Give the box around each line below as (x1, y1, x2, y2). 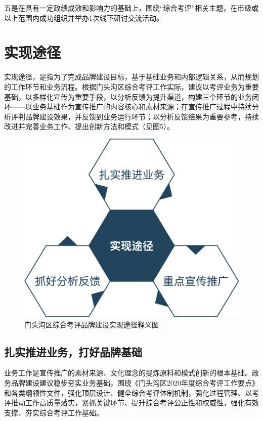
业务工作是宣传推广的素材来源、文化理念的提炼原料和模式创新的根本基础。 (4, 367, 252, 378)
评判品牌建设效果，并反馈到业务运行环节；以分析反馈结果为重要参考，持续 (11, 111, 259, 121)
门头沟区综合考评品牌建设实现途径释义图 (24, 319, 159, 329)
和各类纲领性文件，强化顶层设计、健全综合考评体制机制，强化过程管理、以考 (4, 387, 259, 398)
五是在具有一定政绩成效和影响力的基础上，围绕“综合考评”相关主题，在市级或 (4, 3, 259, 13)
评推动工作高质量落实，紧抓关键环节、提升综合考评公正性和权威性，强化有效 (4, 397, 259, 408)
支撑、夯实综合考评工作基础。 (4, 407, 103, 417)
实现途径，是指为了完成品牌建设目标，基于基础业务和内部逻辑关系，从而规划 (4, 71, 259, 82)
